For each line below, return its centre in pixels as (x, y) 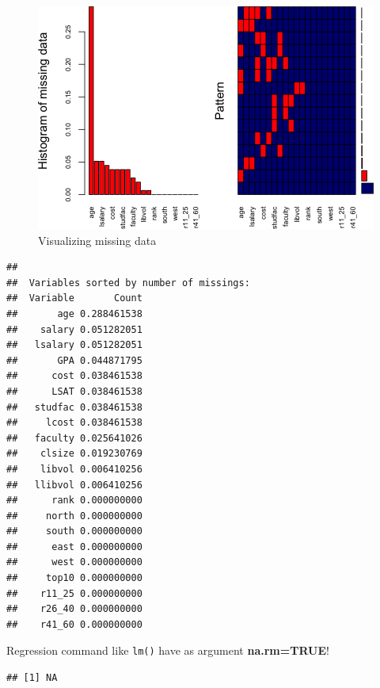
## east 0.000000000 (74, 547)
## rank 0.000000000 (74, 501)
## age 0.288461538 (74, 313)
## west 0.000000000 (74, 562)
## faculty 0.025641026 (74, 438)
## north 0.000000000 (74, 516)
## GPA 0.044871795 (74, 360)
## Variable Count (74, 298)
